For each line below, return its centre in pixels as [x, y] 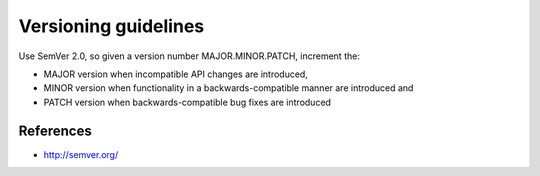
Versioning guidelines [111, 26]
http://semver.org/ [81, 154]
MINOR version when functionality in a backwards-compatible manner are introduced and [228, 88]
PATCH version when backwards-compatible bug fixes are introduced [187, 102]
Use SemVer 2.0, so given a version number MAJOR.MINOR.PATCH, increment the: [189, 56]
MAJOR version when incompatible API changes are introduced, [176, 74]
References [55, 130]
